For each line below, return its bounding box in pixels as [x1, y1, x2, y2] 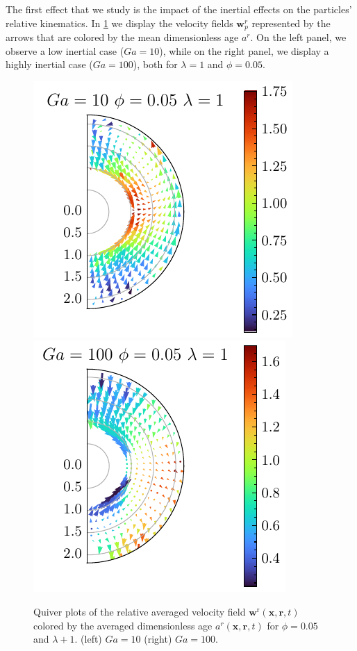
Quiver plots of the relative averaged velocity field [33, 604, 246, 619]
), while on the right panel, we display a [159, 43, 329, 58]
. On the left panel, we [250, 30, 347, 44]
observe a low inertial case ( [6, 43, 124, 58]
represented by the [251, 15, 331, 30]
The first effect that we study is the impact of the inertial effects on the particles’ [6, 2, 352, 16]
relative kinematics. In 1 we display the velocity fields [6, 15, 233, 30]
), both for [133, 57, 178, 72]
